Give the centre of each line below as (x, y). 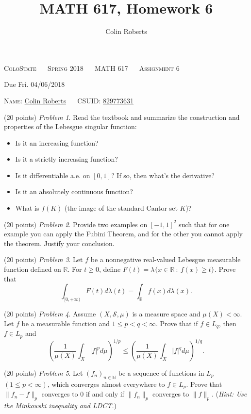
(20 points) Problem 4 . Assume (50, 314)
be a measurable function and (66, 323)
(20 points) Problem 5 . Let (43, 373)
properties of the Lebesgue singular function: (70, 126)
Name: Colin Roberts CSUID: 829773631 (69, 100)
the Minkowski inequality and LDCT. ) (60, 406)
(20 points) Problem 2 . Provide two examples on (76, 224)
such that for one (204, 224)
